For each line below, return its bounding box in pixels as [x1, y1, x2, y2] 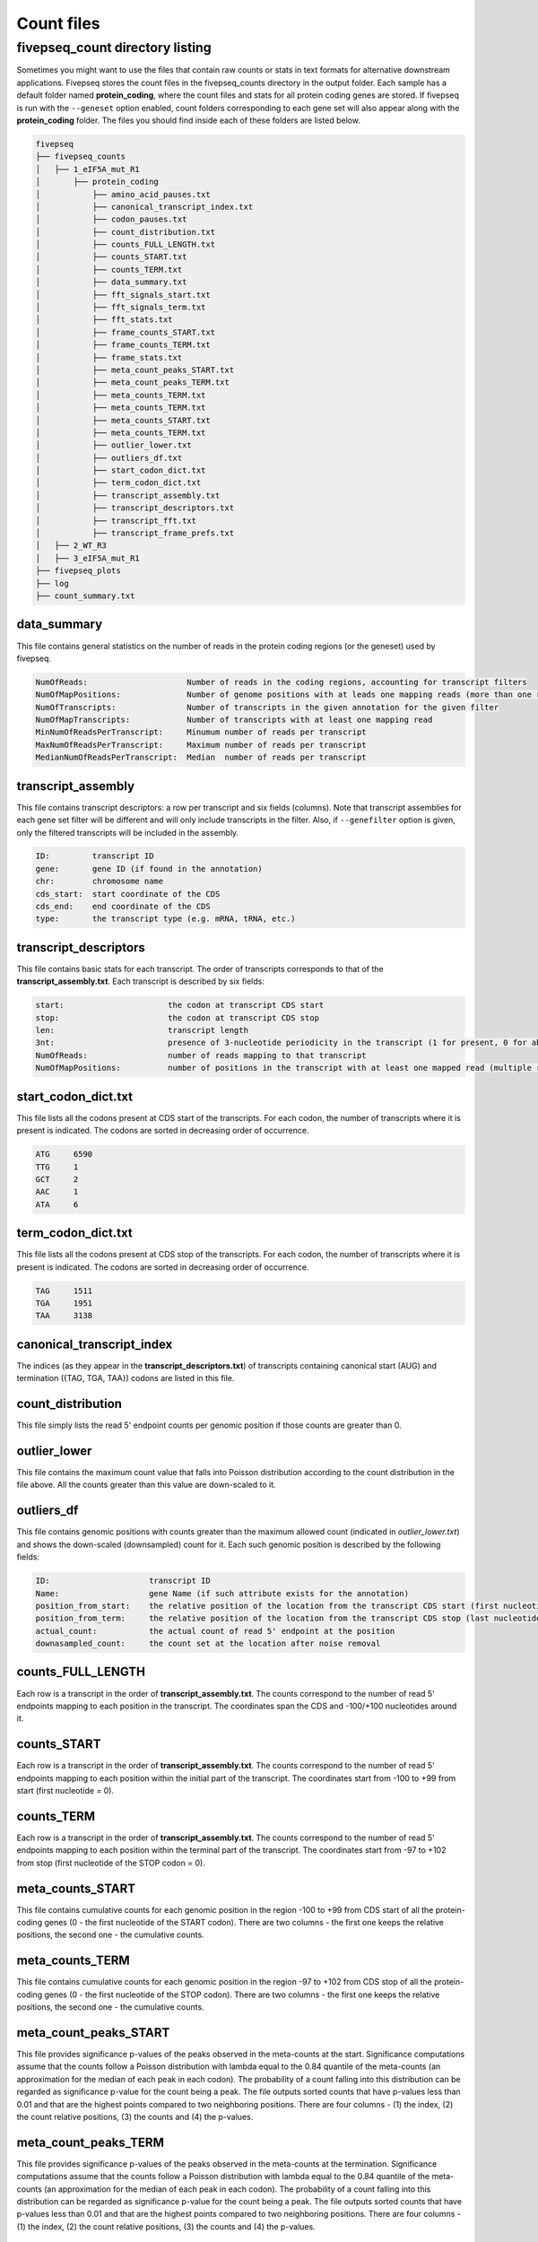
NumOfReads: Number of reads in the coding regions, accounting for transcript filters [35, 677, 528, 687]
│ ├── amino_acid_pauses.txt [35, 189, 211, 199]
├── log [35, 578, 69, 588]
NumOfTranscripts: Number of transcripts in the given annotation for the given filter [35, 702, 499, 712]
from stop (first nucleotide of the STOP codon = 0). [16, 1857, 205, 1868]
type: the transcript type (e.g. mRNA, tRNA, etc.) [35, 914, 296, 924]
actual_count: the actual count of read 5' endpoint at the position [35, 1626, 395, 1636]
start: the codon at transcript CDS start [35, 1000, 325, 1011]
